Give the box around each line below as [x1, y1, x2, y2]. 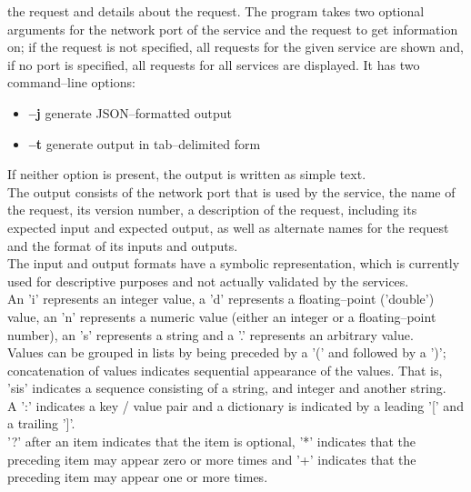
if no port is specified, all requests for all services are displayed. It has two [7, 55, 420, 74]
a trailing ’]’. [7, 414, 75, 433]
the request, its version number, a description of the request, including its [7, 200, 417, 219]
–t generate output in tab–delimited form [28, 134, 261, 153]
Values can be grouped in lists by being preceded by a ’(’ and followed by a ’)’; [7, 343, 446, 362]
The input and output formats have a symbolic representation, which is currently [7, 254, 460, 273]
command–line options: [7, 73, 135, 92]
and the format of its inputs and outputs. [7, 236, 238, 255]
